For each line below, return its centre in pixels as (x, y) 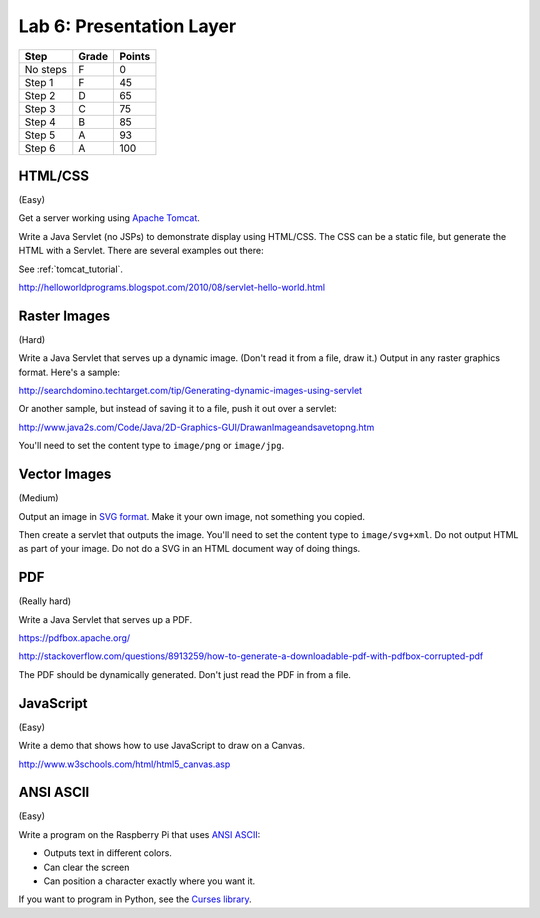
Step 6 (40, 148)
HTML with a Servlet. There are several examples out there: (141, 251)
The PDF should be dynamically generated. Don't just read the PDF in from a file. (185, 674)
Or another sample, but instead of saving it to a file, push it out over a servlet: (177, 409)
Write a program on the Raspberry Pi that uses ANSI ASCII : (139, 834)
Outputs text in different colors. (107, 853)
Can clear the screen (86, 867)
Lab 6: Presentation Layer (127, 26)
